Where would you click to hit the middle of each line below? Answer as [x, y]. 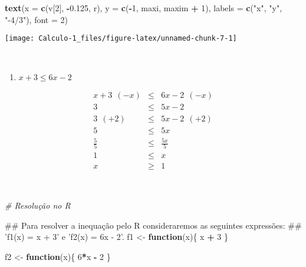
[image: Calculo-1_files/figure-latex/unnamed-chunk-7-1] [121, 39]
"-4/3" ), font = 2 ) [36, 19]
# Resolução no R [38, 205]
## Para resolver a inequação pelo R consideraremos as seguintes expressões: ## [153, 225]
